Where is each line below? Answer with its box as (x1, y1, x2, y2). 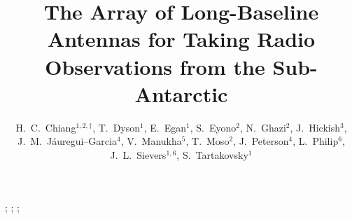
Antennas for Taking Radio (47, 24, 316, 53)
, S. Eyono (190, 120, 237, 134)
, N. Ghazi (240, 120, 286, 134)
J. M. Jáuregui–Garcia (17, 134, 117, 148)
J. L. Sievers (110, 147, 167, 162)
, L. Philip (293, 134, 339, 148)
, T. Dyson (92, 120, 141, 134)
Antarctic (134, 79, 228, 108)
